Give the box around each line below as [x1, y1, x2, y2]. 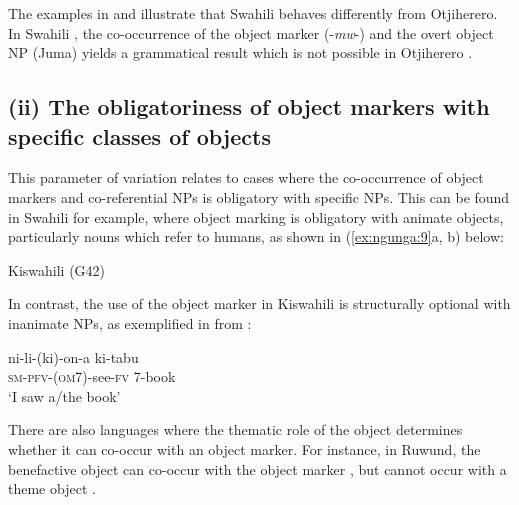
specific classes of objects [8, 120, 271, 151]
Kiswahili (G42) [8, 259, 106, 280]
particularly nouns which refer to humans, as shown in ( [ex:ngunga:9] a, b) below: [8, 226, 504, 247]
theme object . [8, 478, 96, 499]
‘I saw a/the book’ [8, 385, 121, 406]
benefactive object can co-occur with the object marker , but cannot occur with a [8, 458, 507, 479]
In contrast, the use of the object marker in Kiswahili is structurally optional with [8, 293, 511, 314]
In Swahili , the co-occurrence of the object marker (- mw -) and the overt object [8, 22, 494, 43]
